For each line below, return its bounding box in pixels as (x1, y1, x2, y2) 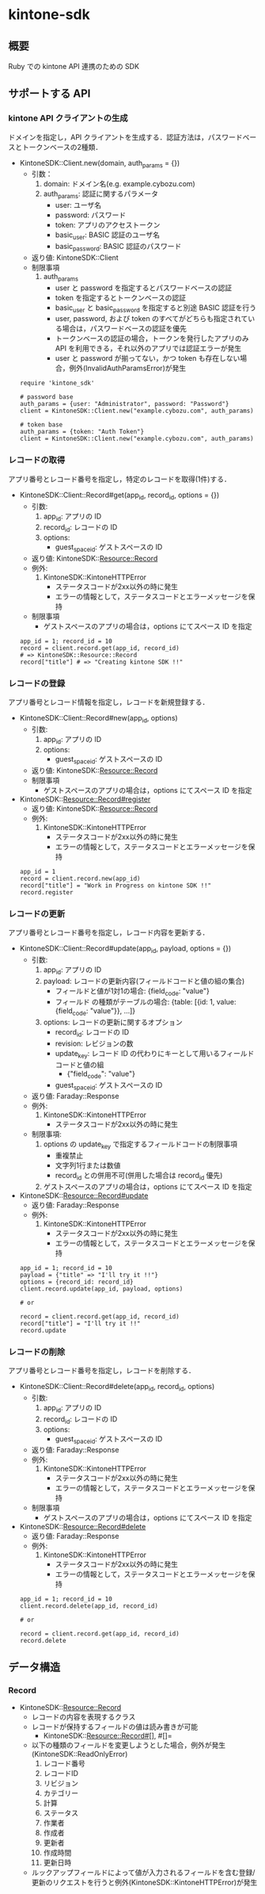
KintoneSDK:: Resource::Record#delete (19, 1522, 146, 1532)
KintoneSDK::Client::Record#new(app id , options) (19, 714, 178, 725)
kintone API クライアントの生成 (8, 113, 128, 124)
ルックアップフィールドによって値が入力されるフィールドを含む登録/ (31, 1868, 256, 1877)
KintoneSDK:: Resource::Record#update (19, 1191, 149, 1200)
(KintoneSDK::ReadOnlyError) (31, 1750, 128, 1759)
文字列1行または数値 (55, 1161, 121, 1170)
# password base (19, 393, 74, 401)
